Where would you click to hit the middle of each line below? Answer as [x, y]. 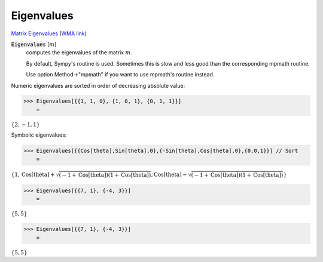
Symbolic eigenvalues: [39, 135]
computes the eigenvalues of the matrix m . [79, 53]
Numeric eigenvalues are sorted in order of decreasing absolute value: [98, 85]
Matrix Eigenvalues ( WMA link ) [49, 33]
